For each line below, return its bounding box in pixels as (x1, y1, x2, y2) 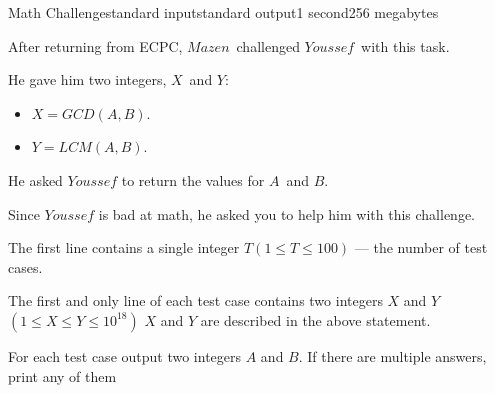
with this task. (361, 35, 450, 56)
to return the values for (121, 169, 265, 190)
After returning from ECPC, (8, 35, 183, 56)
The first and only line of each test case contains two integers (8, 290, 383, 311)
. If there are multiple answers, (298, 345, 487, 366)
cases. (8, 256, 43, 277)
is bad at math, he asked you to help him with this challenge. (98, 203, 476, 224)
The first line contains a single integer (8, 237, 240, 258)
